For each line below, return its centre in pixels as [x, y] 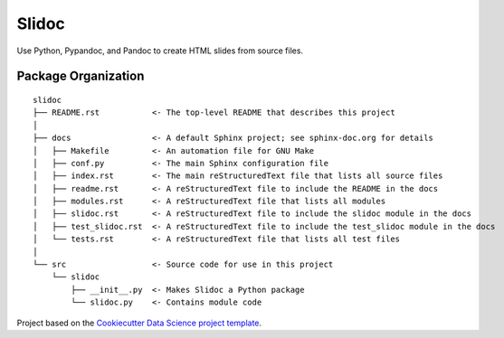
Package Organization [81, 76]
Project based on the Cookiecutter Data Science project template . [139, 323]
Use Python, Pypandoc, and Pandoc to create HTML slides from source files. [160, 51]
